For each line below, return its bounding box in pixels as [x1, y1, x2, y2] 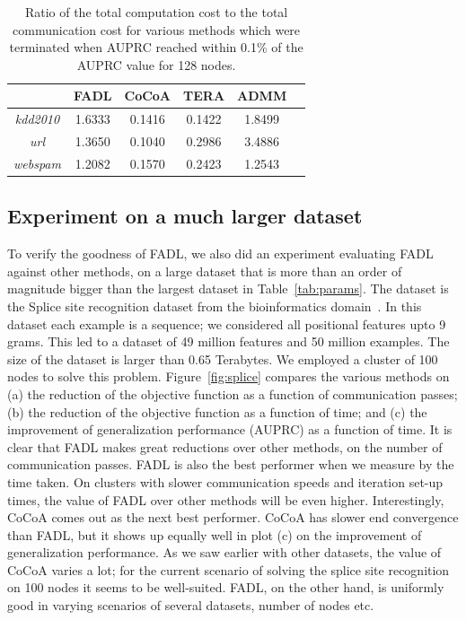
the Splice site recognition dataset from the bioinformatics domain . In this [7, 296, 422, 315]
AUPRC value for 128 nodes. [76, 55, 236, 74]
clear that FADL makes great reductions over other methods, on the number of [7, 437, 443, 456]
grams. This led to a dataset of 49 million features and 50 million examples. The [7, 332, 450, 351]
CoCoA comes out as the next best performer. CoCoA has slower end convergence [7, 508, 459, 527]
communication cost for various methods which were [13, 20, 301, 39]
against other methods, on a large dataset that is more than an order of [7, 261, 402, 280]
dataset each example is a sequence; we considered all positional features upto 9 [7, 314, 446, 333]
